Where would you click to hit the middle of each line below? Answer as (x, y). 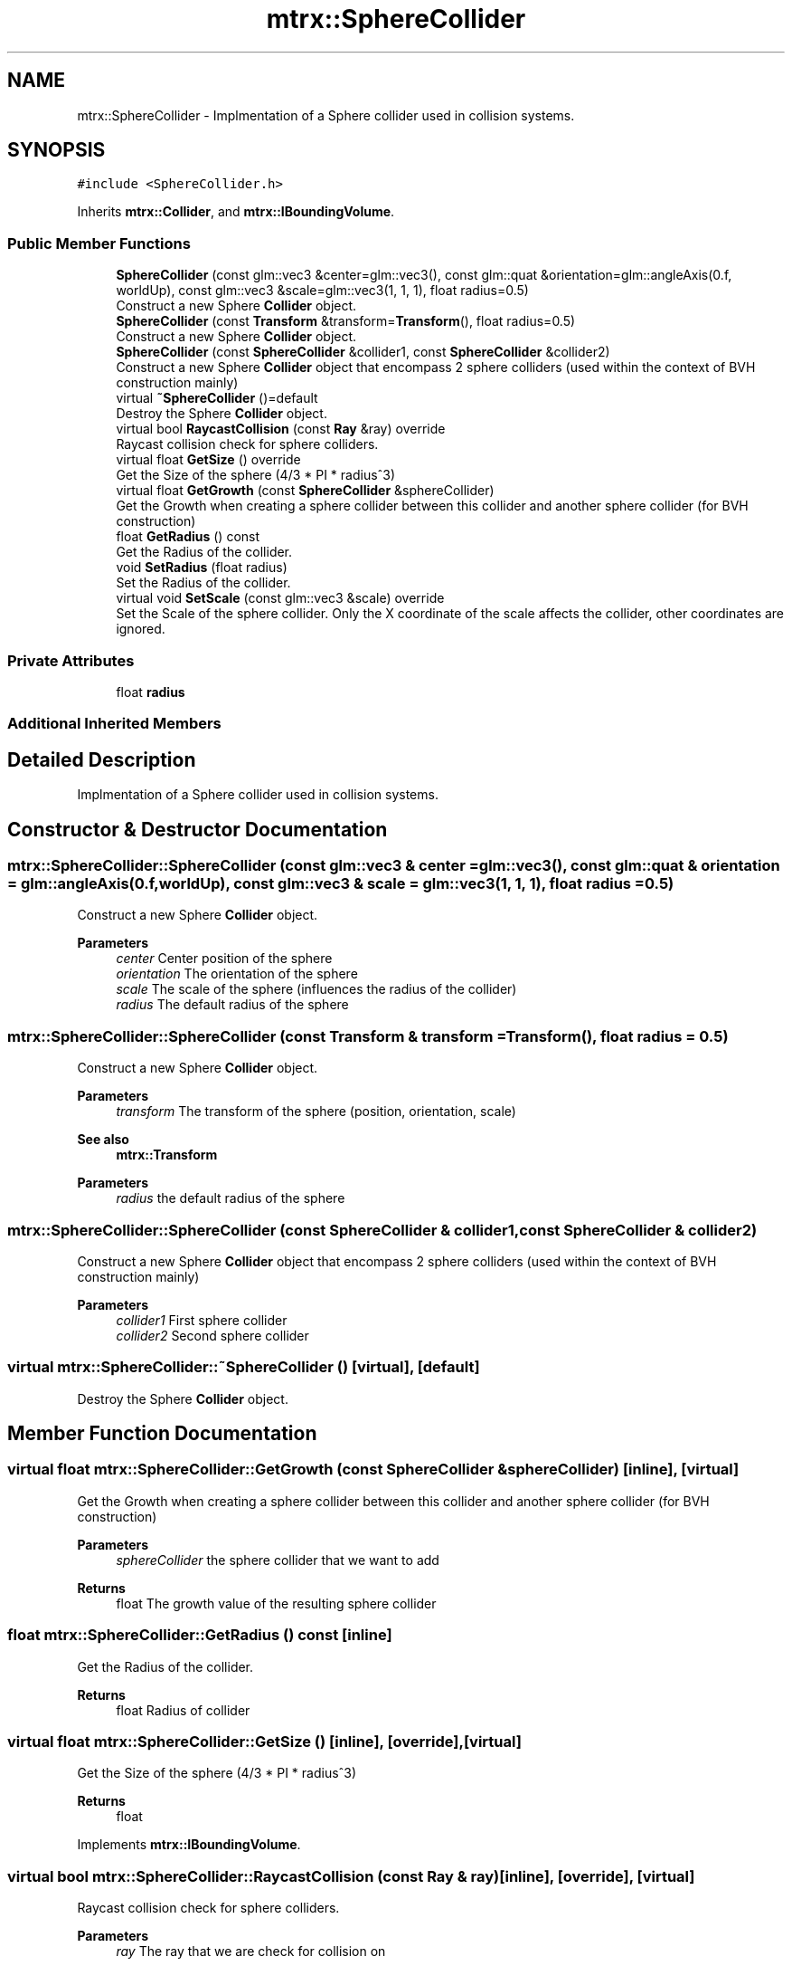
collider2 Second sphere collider (212, 1335)
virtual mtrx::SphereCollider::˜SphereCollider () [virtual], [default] (244, 1367)
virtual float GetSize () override (208, 460)
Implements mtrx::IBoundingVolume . (189, 1845)
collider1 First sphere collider (202, 1320)
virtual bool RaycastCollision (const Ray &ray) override (281, 429)
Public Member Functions (99, 243)
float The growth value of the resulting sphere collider (276, 1603)
